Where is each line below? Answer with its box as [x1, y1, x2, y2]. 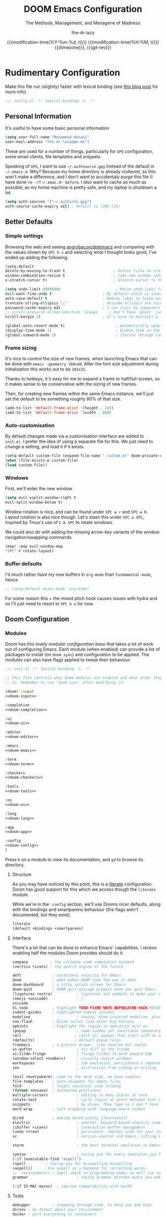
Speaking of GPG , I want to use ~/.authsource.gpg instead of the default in [5, 163, 155, 169]
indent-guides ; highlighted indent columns [12, 1010, 115, 1015]
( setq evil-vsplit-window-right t [5, 495, 77, 500]
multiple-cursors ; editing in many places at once [12, 1093, 148, 1098]
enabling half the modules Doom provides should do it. [12, 949, 124, 956]
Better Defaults [5, 217, 53, 226]
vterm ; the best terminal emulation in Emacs [12, 1143, 161, 1148]
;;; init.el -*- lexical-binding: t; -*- [5, 667, 92, 672]
